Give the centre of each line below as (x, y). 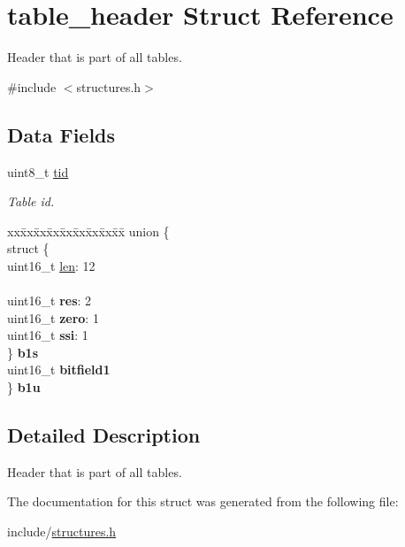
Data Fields (61, 134)
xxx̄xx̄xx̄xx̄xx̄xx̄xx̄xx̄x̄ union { (88, 231)
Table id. (31, 201)
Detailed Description (104, 435)
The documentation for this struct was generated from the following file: (203, 501)
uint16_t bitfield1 (59, 370)
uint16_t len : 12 (51, 265)
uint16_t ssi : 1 (48, 335)
